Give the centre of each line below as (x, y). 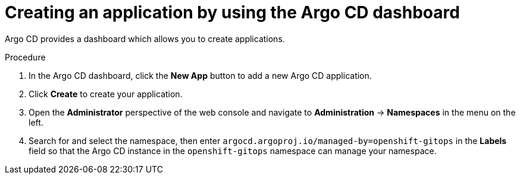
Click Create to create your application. (106, 94)
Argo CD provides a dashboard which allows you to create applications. (145, 39)
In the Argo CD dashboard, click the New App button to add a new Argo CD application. (200, 75)
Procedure (25, 57)
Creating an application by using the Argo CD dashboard (232, 12)
